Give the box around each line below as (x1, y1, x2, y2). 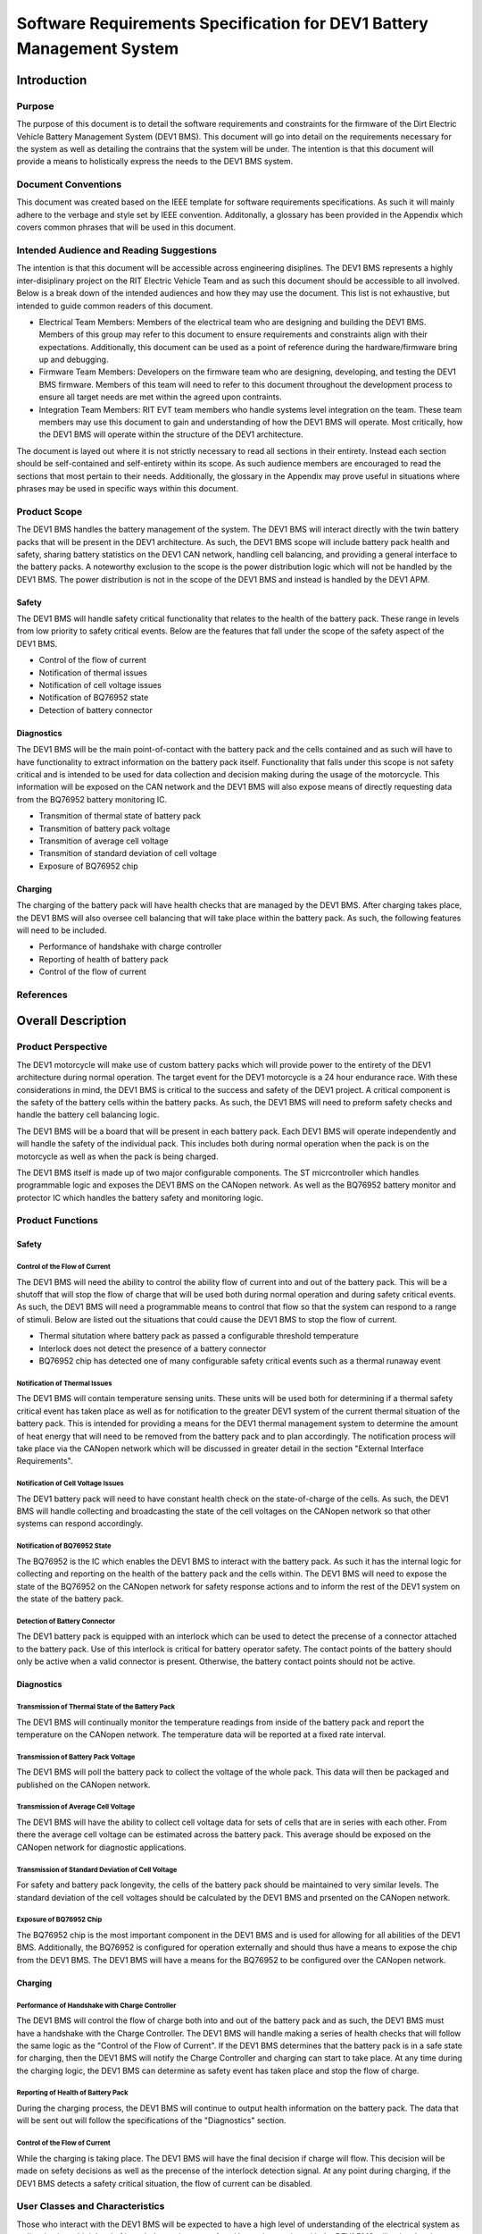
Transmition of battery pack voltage (38, 823, 170, 834)
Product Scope (16, 505, 83, 517)
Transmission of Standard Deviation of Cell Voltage (16, 1865, 178, 1874)
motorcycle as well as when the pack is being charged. (16, 1151, 219, 1162)
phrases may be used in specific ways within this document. (16, 483, 238, 493)
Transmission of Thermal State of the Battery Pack (16, 1702, 176, 1711)
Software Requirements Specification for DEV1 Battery (16, 13, 428, 33)
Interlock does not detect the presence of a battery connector (38, 1343, 267, 1354)
